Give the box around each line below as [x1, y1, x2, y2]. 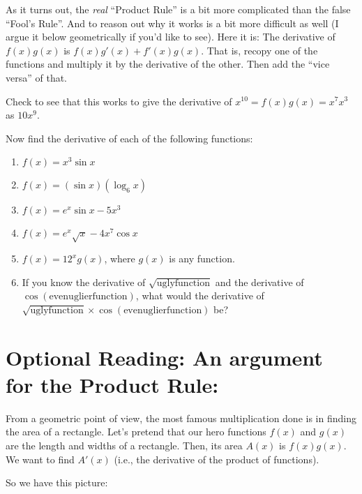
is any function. [169, 251, 235, 266]
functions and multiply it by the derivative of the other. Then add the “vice [6, 57, 330, 71]
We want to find [6, 451, 75, 466]
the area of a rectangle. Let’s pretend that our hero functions [6, 424, 266, 439]
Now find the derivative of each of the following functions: [6, 130, 253, 145]
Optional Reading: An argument [6, 343, 323, 371]
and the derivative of [215, 274, 304, 289]
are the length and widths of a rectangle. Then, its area [6, 437, 243, 452]
